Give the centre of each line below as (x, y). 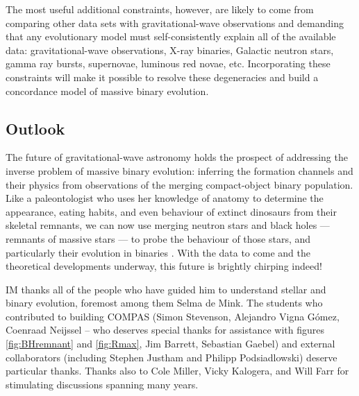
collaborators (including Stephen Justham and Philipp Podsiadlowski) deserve (172, 357)
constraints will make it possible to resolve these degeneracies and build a (162, 77)
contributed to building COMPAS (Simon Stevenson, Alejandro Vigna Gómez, (173, 316)
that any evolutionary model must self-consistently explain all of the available (171, 36)
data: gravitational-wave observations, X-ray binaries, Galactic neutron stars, (170, 50)
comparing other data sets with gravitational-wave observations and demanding (175, 23)
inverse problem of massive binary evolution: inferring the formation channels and (179, 170)
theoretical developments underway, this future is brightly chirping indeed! (164, 266)
